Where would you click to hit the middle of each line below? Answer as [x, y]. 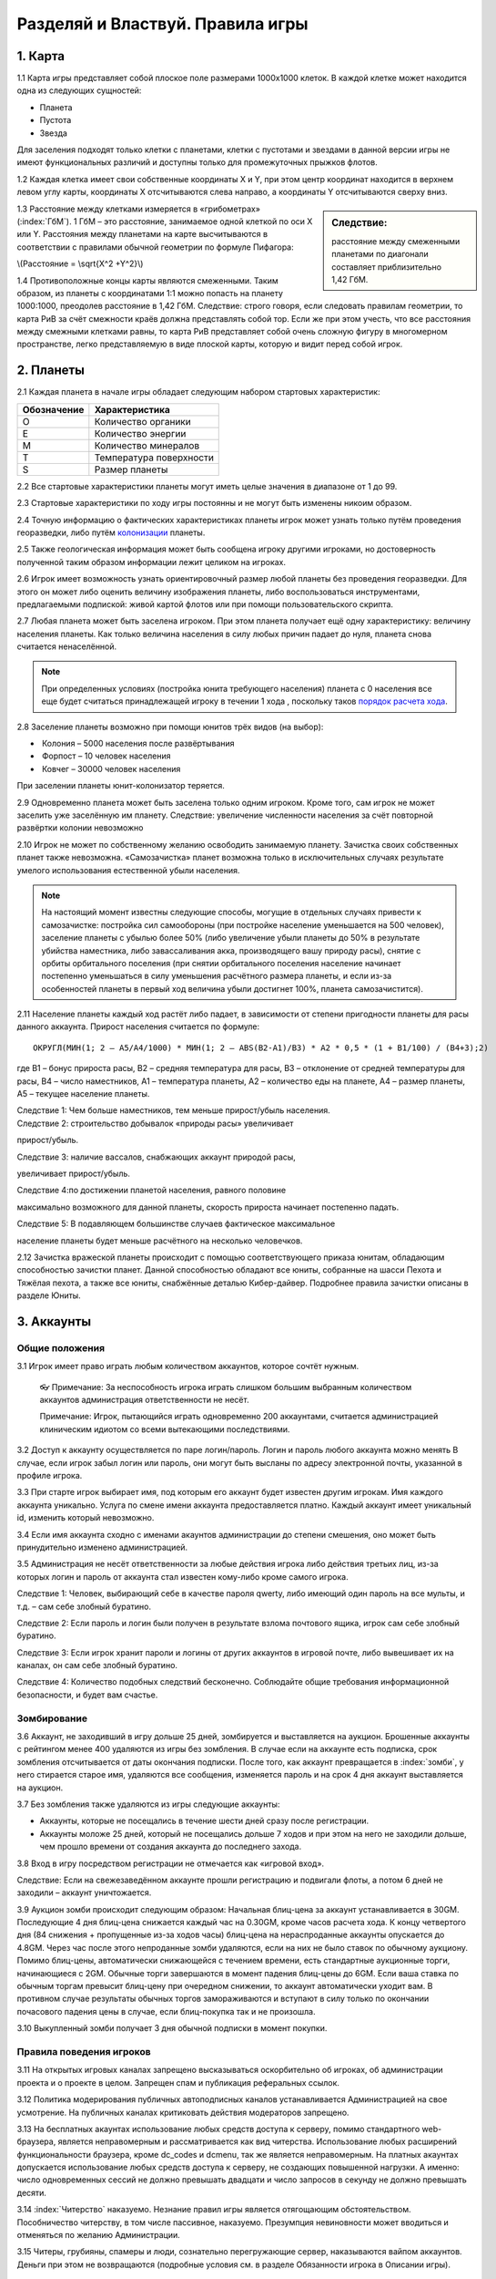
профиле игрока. [50, 1475]
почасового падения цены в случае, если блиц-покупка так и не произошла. [166, 2011]
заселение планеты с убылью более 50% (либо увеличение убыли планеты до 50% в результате [231, 938]
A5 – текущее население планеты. [83, 1094]
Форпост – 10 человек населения [106, 756]
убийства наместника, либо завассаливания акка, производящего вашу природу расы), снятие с [231, 950]
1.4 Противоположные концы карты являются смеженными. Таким [147, 280]
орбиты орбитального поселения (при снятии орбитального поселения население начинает [221, 963]
